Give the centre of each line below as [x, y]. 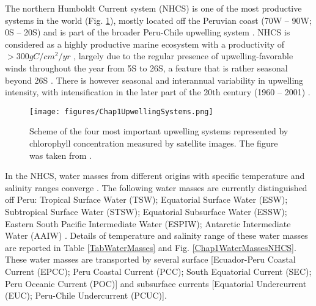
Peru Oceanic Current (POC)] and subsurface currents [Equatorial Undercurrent [156, 283]
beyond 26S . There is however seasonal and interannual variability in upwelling [154, 80]
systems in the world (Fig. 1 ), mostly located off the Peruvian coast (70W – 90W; [158, 20]
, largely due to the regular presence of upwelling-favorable [183, 56]
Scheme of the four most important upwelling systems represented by [159, 131]
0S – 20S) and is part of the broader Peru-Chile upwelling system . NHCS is [148, 32]
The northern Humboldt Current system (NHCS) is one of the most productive [153, 8]
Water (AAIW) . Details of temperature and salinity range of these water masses [156, 235]
